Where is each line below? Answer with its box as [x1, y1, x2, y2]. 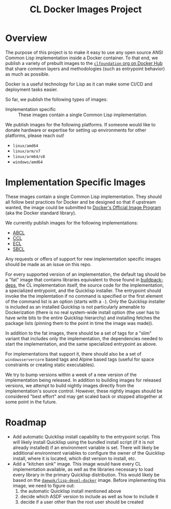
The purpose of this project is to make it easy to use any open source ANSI [5, 49, 163, 55]
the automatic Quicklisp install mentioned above [20, 488, 121, 494]
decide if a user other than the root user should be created [20, 499, 144, 505]
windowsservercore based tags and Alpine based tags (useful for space [5, 356, 154, 362]
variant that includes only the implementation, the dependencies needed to [5, 335, 163, 341]
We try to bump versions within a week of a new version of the [5, 371, 137, 378]
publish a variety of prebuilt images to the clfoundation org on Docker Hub [5, 60, 163, 66]
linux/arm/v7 [12, 148, 41, 154]
